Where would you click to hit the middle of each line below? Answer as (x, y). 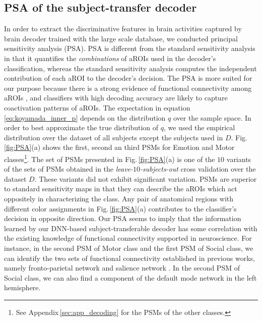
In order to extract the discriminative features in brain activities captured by (123, 29)
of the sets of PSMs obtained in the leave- (69, 169)
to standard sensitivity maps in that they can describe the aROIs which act (121, 189)
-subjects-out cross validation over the (198, 169)
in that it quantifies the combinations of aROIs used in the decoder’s (110, 58)
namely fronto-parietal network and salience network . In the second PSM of (122, 268)
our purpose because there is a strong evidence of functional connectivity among (128, 88)
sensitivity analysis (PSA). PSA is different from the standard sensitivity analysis (130, 48)
